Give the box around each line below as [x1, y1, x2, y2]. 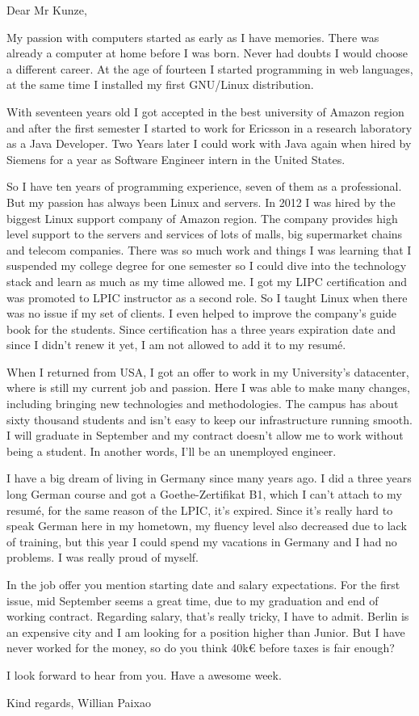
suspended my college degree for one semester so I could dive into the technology [6, 257, 407, 274]
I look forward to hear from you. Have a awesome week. [6, 666, 282, 683]
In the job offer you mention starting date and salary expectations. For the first [6, 576, 400, 592]
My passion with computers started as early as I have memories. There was [6, 28, 379, 45]
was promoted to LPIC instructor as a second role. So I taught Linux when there [6, 289, 408, 305]
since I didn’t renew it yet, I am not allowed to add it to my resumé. [6, 336, 346, 353]
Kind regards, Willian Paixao [6, 693, 151, 710]
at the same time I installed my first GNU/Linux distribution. [6, 76, 314, 93]
